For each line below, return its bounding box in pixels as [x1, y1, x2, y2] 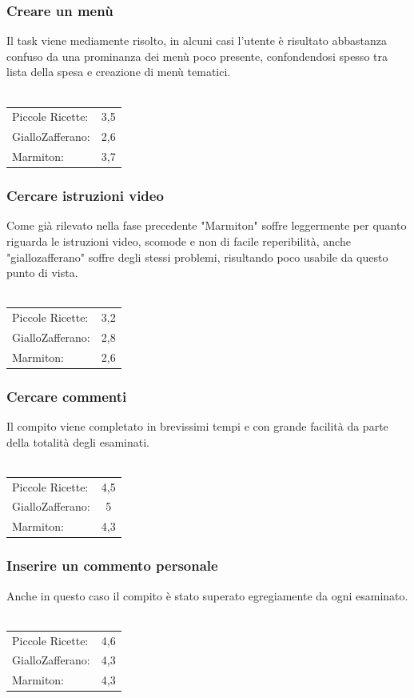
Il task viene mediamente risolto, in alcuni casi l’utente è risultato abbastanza [6, 32, 388, 49]
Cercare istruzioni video [6, 186, 164, 206]
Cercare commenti [6, 386, 127, 406]
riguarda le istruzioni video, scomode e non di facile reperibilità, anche [6, 232, 351, 249]
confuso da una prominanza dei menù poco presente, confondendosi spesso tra [6, 47, 388, 64]
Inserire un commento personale [6, 556, 218, 576]
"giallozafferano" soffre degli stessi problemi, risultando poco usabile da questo [6, 248, 388, 265]
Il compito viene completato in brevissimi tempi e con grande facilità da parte [6, 418, 388, 435]
